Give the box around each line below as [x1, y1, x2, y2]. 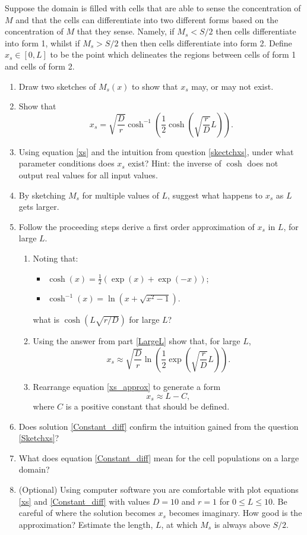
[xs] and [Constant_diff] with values [18, 495, 150, 507]
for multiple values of [82, 188, 159, 201]
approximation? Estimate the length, [18, 518, 153, 530]
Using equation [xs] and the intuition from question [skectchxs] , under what [18, 145, 294, 158]
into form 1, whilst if [5, 36, 80, 49]
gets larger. [18, 200, 59, 213]
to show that [132, 80, 178, 92]
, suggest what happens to [167, 188, 263, 201]
